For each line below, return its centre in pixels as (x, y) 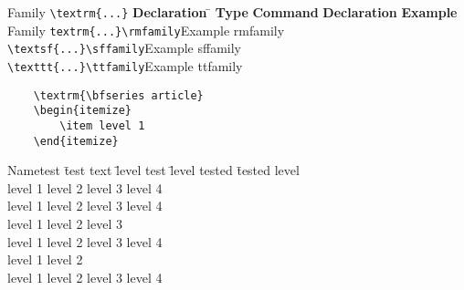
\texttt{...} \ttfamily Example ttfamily (125, 65)
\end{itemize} (76, 141)
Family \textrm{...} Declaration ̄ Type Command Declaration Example (232, 12)
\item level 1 (102, 125)
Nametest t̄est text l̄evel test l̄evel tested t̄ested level (153, 170)
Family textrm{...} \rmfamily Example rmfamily (146, 30)
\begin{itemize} (83, 111)
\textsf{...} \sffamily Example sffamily (125, 48)
